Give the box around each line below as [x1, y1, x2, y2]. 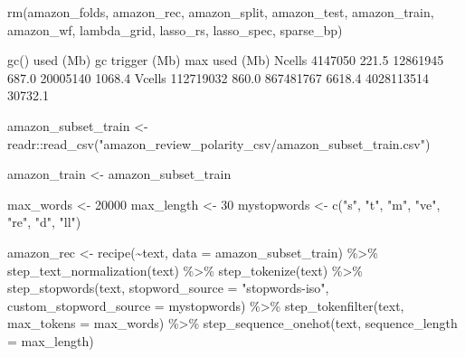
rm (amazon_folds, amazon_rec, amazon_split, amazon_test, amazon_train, [7, 3, 434, 21]
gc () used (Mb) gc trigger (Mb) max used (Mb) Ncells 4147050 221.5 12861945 [7, 51, 444, 70]
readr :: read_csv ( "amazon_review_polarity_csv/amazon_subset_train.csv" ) [7, 134, 431, 153]
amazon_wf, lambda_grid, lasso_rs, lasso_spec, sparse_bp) [7, 20, 343, 39]
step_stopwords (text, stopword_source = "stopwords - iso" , [7, 278, 329, 297]
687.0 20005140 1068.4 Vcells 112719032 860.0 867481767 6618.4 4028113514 [7, 68, 430, 87]
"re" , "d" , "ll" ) [7, 212, 81, 231]
